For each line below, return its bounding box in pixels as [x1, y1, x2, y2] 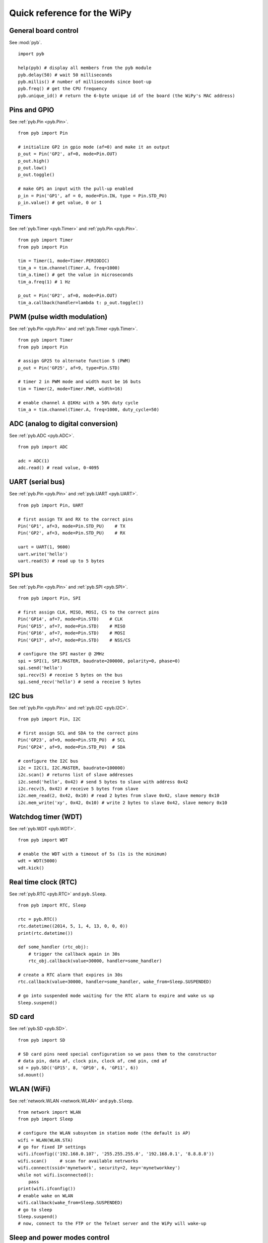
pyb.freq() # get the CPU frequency [18, 86, 107, 91]
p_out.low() [18, 165, 47, 171]
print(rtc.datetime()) [18, 930, 73, 936]
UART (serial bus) [9, 478, 65, 486]
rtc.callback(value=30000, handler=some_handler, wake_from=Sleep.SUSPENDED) [18, 979, 212, 984]
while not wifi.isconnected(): [18, 1172, 94, 1178]
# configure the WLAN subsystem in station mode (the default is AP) [18, 1130, 191, 1136]
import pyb [18, 51, 45, 57]
